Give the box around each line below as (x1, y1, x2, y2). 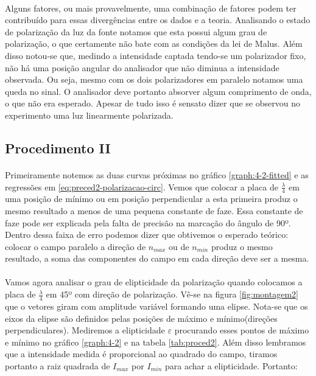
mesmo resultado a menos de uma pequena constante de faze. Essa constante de (5, 204, 303, 217)
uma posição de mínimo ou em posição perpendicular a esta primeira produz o (5, 192, 298, 205)
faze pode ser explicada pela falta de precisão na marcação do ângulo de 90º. (5, 216, 291, 229)
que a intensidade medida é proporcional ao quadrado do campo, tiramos (5, 347, 278, 360)
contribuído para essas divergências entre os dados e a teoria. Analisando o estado (5, 13, 311, 26)
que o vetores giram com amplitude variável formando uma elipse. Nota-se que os (5, 299, 308, 312)
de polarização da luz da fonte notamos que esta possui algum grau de (5, 25, 267, 38)
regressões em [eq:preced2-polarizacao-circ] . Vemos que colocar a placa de (5, 180, 278, 193)
